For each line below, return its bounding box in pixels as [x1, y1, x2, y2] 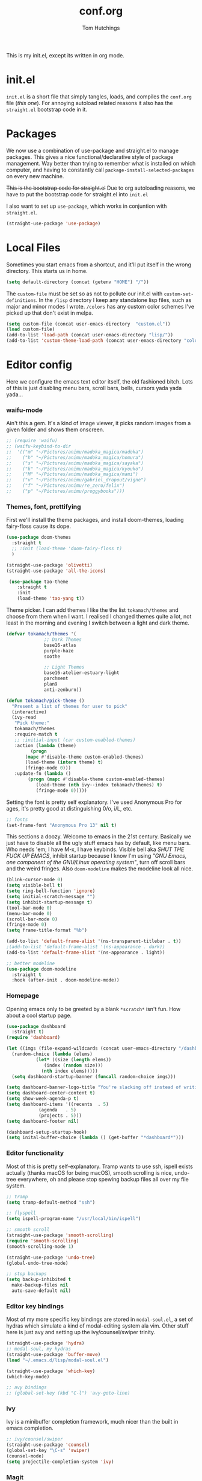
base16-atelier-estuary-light [44, 670, 120, 676]
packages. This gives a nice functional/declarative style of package [6, 153, 174, 161]
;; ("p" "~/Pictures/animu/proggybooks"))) [6, 488, 125, 495]
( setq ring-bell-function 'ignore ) [6, 888, 96, 895]
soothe [44, 654, 61, 660]
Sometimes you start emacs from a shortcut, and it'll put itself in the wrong [6, 261, 191, 268]
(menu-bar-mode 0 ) [6, 910, 52, 916]
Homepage [6, 992, 39, 1000]
